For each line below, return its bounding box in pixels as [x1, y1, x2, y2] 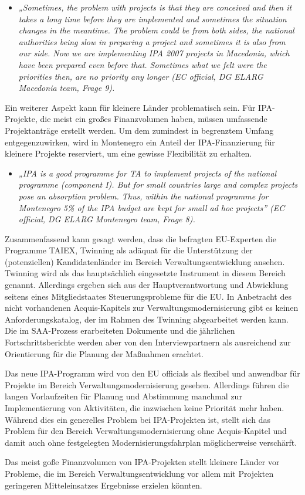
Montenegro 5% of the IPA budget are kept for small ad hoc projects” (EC [18, 201, 285, 213]
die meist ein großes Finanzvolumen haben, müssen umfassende [40, 113, 267, 125]
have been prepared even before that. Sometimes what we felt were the [18, 58, 267, 70]
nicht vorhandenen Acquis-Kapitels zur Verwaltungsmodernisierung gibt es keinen [5, 301, 299, 314]
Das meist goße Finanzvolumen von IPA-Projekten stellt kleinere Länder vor [5, 456, 280, 468]
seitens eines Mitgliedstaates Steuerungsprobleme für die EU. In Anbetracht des [5, 290, 292, 302]
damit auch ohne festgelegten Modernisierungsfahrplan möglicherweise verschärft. [5, 436, 297, 448]
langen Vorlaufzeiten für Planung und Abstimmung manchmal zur [5, 390, 242, 402]
